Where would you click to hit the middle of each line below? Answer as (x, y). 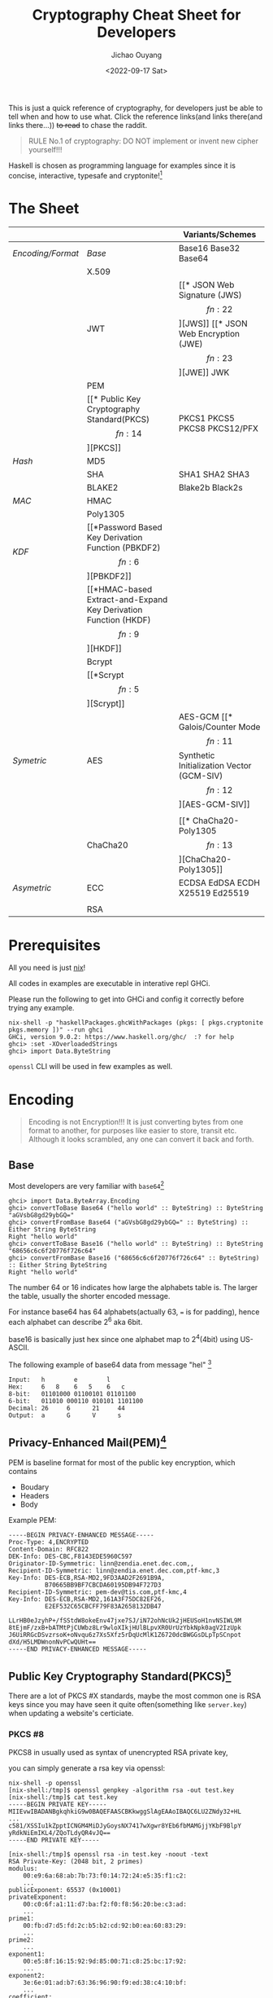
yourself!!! (45, 149)
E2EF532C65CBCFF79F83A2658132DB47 (103, 1606)
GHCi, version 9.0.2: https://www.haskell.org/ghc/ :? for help (121, 1037)
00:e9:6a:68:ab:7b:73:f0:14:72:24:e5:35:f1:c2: (105, 1876)
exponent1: (27, 1954)
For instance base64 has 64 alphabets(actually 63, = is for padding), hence (134, 1311)
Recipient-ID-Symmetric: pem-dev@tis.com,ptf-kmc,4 (97, 1592)
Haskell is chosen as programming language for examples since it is (122, 165)
